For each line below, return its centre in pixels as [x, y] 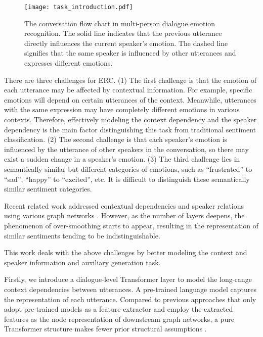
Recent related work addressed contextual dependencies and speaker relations [124, 205]
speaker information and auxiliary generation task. [82, 262]
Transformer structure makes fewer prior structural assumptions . [105, 329]
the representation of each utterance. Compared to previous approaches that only [130, 299]
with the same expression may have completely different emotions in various [122, 109]
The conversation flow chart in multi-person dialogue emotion [120, 23]
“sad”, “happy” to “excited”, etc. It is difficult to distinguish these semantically [127, 179]
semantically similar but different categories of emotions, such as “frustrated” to [128, 169]
